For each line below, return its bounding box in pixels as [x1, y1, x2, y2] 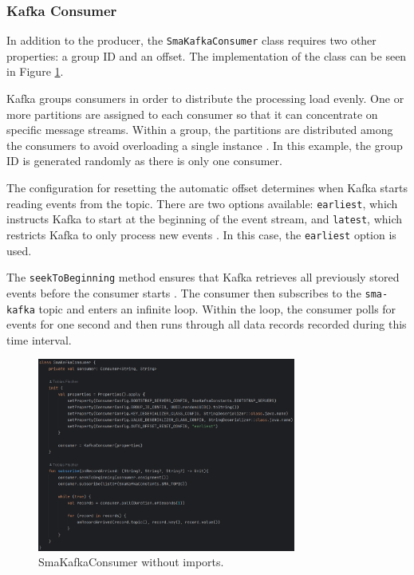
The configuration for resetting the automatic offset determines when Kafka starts [6, 179, 408, 196]
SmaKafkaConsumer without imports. [38, 553, 224, 570]
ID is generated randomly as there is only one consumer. [6, 152, 282, 169]
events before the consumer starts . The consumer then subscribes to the [6, 284, 361, 301]
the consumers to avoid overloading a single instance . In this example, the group [6, 136, 403, 153]
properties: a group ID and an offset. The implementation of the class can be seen [6, 47, 407, 64]
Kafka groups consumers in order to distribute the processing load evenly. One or [6, 90, 404, 107]
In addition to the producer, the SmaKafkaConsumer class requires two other [6, 32, 377, 49]
